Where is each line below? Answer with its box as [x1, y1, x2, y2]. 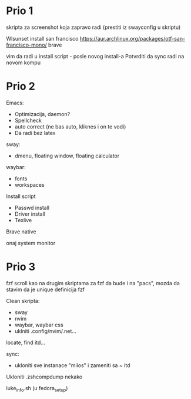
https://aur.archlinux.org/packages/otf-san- [79, 35, 186, 42]
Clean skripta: [6, 297, 40, 304]
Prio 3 [6, 260, 36, 273]
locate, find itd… [6, 339, 46, 346]
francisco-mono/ [6, 41, 47, 48]
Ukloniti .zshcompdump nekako [6, 373, 83, 380]
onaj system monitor [6, 239, 56, 246]
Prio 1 [6, 4, 33, 18]
